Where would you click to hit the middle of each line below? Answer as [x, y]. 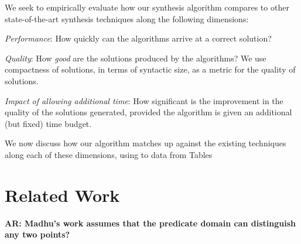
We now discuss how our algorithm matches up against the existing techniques [146, 143]
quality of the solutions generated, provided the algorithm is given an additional [148, 112]
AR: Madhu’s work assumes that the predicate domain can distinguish [150, 223]
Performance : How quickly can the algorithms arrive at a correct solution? [138, 38]
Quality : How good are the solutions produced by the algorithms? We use [136, 58]
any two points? [37, 234]
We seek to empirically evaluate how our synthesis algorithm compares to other [147, 7]
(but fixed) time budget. [48, 123]
